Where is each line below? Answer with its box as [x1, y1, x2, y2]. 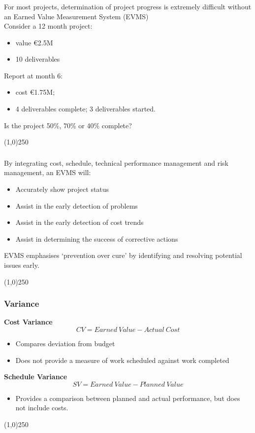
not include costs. [15, 402, 68, 413]
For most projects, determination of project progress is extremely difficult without [4, 1, 252, 11]
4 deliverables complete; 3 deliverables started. [15, 104, 156, 114]
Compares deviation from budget [15, 338, 115, 348]
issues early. [4, 259, 39, 270]
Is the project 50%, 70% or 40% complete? [4, 120, 132, 130]
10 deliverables [15, 54, 60, 64]
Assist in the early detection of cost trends [15, 217, 144, 227]
